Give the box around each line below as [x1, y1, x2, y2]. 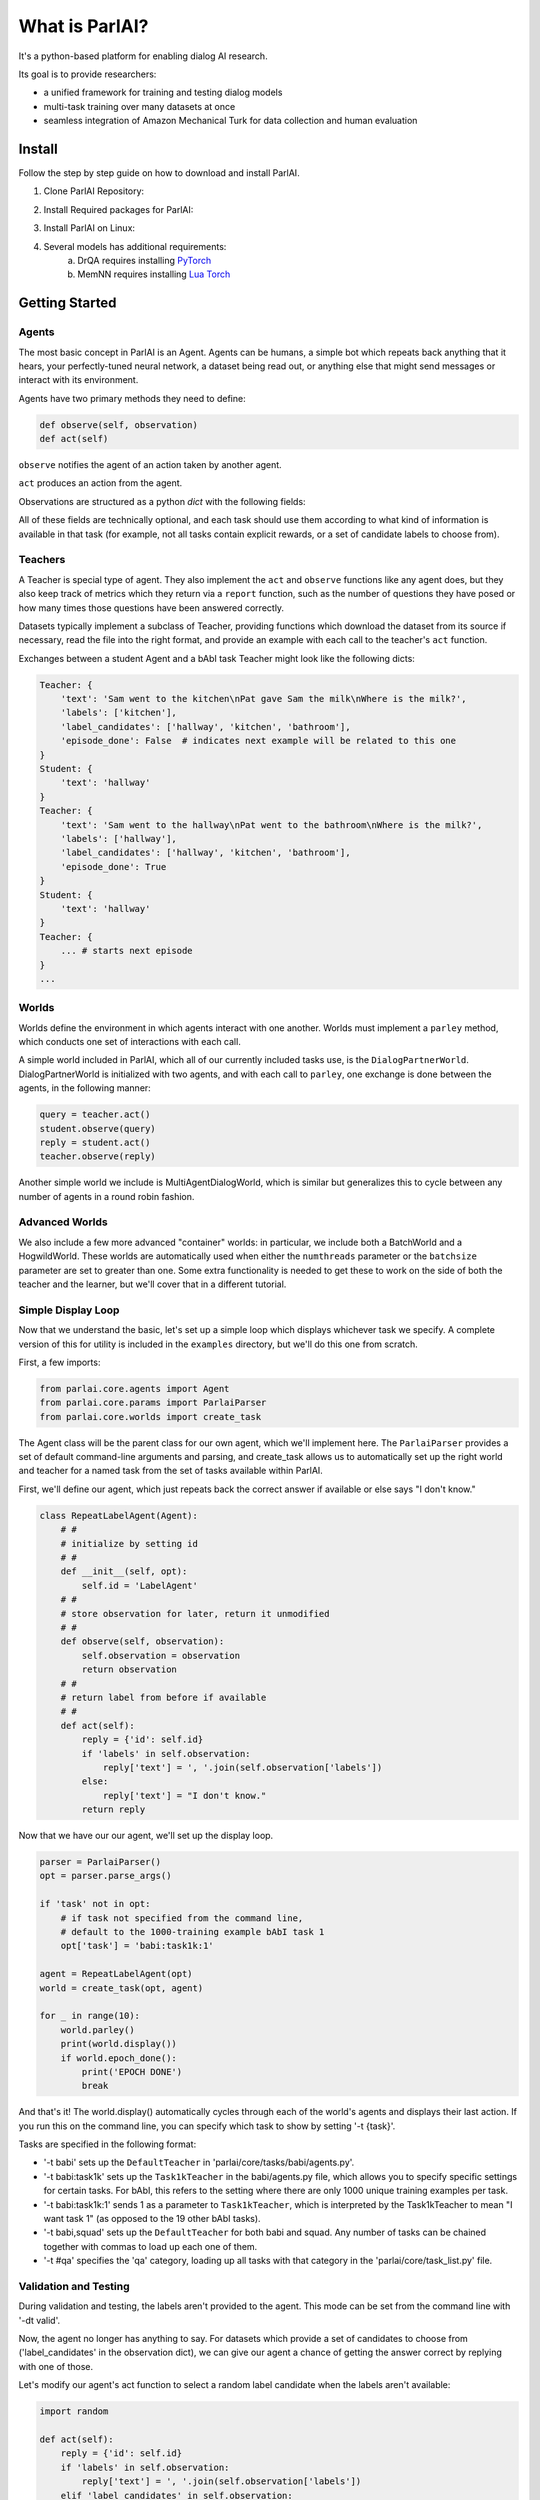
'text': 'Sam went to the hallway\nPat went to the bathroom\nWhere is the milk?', [60, 819, 483, 830]
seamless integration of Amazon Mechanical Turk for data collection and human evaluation [43, 115, 418, 127]
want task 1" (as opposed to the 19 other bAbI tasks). [43, 2213, 261, 2224]
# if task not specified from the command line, [60, 1912, 304, 1924]
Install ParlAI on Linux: [43, 222, 135, 234]
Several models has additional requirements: [43, 240, 227, 252]
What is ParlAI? [18, 15, 149, 37]
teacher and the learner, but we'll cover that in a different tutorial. [18, 1278, 287, 1290]
